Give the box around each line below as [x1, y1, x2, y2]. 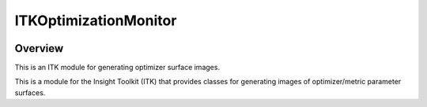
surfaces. [14, 87, 46, 98]
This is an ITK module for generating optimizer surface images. [14, 63, 221, 72]
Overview [14, 42, 64, 55]
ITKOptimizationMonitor [14, 12, 177, 29]
